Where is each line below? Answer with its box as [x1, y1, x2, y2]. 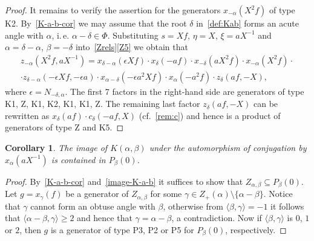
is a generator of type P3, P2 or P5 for [50, 223, 194, 236]
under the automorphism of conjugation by [149, 141, 307, 154]
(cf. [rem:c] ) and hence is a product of [139, 109, 281, 121]
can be [253, 97, 278, 110]
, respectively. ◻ [225, 223, 287, 236]
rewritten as [5, 109, 50, 121]
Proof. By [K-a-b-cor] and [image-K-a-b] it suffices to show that [5, 175, 243, 187]
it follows [270, 199, 304, 212]
